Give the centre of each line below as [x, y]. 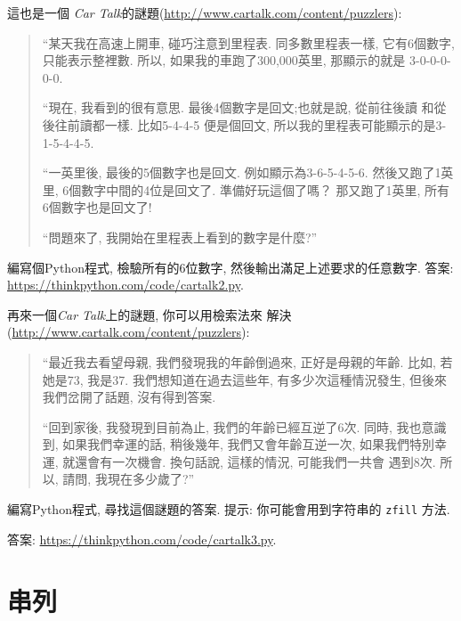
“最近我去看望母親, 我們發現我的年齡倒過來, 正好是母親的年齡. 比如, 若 [247, 361]
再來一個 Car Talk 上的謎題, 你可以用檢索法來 [135, 314]
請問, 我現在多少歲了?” [129, 479]
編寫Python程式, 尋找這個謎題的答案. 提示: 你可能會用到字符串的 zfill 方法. [229, 509]
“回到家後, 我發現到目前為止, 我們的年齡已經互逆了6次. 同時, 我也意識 [244, 426]
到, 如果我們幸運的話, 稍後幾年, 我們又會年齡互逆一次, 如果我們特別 [239, 444]
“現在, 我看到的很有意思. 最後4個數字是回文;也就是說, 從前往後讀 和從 [244, 107]
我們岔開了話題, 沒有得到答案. [129, 397]
